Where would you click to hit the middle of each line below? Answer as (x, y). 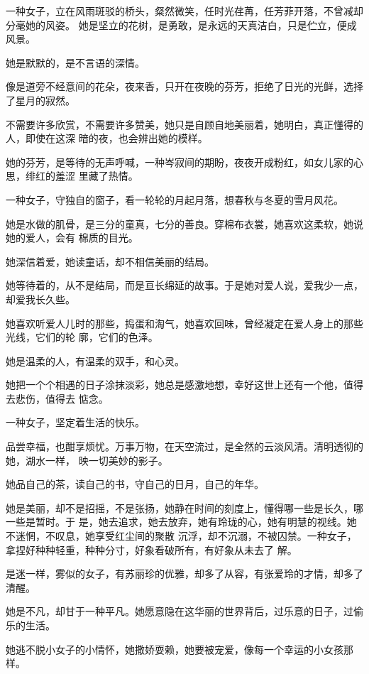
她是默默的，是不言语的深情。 (75, 62)
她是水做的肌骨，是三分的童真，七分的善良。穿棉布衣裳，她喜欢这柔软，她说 (184, 223)
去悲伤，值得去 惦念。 (57, 398)
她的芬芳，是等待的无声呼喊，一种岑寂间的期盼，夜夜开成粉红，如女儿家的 (180, 162)
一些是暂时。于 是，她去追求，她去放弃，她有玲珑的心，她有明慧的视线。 (176, 522)
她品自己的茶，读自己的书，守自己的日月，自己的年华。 (135, 484)
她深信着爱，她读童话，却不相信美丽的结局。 (110, 261)
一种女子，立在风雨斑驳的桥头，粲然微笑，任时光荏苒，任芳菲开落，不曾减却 (184, 11)
